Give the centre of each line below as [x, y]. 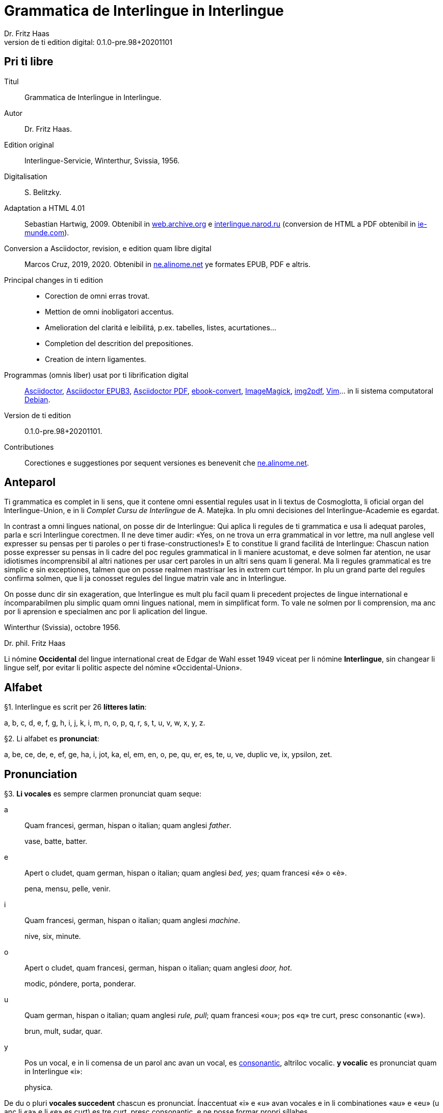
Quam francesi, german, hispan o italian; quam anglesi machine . [133, 921]
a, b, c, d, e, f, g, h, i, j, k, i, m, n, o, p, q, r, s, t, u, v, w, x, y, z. [105, 723]
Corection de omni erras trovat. [97, 296]
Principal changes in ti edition [54, 280]
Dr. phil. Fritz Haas [35, 643]
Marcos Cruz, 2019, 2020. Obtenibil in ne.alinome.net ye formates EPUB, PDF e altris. [168, 264]
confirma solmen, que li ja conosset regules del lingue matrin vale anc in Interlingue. [145, 578]
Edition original [29, 144]
